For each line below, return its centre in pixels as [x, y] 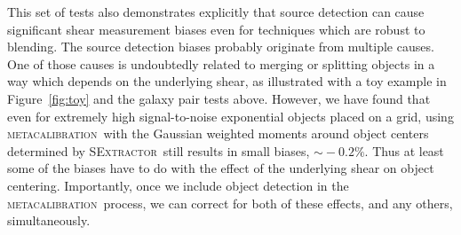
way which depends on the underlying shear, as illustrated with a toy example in [227, 81]
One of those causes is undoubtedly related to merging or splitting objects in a [221, 63]
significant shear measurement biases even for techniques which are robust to [216, 29]
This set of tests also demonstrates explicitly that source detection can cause [216, 12]
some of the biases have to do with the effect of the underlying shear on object [221, 168]
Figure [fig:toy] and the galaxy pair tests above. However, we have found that [219, 98]
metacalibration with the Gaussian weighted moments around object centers [218, 133]
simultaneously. [49, 220]
